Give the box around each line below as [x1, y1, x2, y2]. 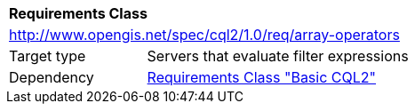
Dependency [9, 68, 94, 86]
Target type [9, 47, 86, 65]
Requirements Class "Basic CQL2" [147, 68, 377, 86]
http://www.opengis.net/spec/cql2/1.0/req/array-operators [9, 26, 400, 44]
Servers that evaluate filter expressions [147, 47, 409, 65]
